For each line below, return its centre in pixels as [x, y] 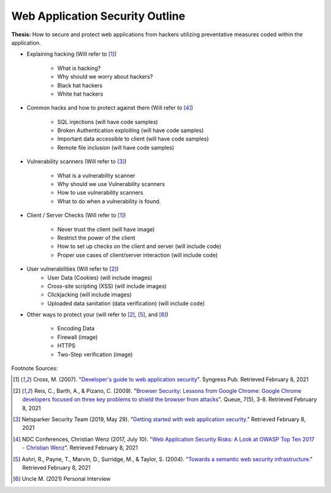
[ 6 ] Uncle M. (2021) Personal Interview [62, 479]
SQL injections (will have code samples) [108, 122]
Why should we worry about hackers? [105, 77]
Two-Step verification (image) [95, 354]
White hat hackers [80, 94]
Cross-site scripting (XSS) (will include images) [107, 286]
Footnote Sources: [35, 368]
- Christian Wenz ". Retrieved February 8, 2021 [80, 448]
